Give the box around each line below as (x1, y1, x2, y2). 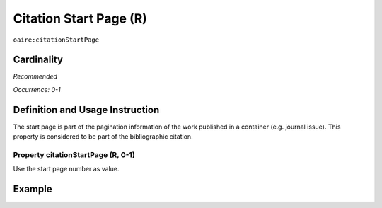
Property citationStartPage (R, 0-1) (13, 149, 136, 159)
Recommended (13, 72, 58, 81)
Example (13, 183, 52, 195)
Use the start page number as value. (13, 165, 120, 173)
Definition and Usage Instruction (13, 103, 160, 116)
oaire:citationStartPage (13, 35, 99, 44)
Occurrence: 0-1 (13, 85, 61, 93)
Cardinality (13, 54, 64, 66)
